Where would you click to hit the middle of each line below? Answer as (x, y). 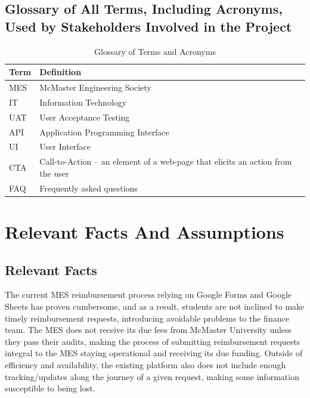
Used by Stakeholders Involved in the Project (148, 26)
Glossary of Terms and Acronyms (155, 51)
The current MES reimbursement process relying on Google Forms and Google (148, 294)
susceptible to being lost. (50, 388)
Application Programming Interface (104, 132)
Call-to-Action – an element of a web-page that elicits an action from (166, 161)
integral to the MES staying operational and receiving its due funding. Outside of (154, 353)
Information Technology (83, 102)
